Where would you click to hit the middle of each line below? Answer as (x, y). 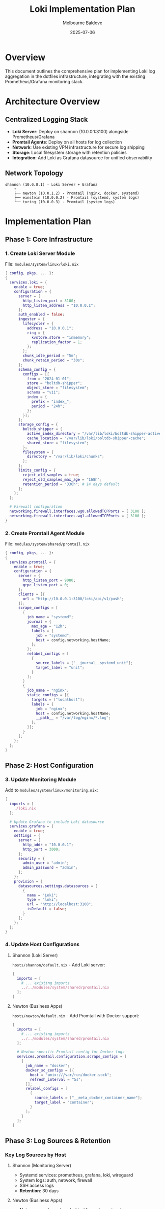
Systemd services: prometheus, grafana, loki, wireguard (76, 1175)
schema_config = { (37, 369)
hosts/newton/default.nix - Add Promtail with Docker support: (76, 1016)
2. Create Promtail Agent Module (45, 533)
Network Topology (34, 173)
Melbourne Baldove (82, 23)
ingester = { (31, 319)
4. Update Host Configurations (42, 944)
